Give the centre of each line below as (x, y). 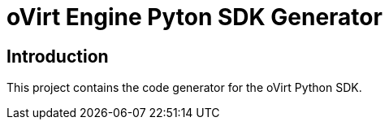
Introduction (58, 56)
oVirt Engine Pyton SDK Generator (194, 17)
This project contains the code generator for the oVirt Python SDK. (184, 88)
